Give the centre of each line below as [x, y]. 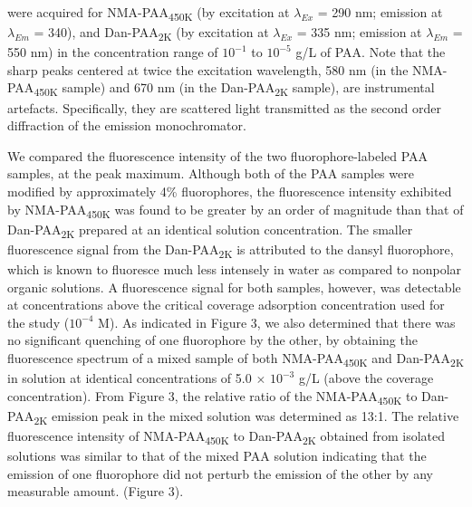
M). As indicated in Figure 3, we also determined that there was [277, 322]
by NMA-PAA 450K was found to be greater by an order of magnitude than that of [236, 210]
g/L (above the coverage [366, 378]
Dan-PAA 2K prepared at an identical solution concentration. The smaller [210, 230]
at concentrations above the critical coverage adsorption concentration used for [226, 305]
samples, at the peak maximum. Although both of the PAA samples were [211, 173]
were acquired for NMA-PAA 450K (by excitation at [149, 13]
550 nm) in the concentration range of [113, 52]
